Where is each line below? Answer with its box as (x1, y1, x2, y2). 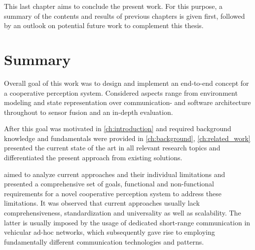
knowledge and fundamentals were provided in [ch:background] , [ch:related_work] (4, 133, 251, 143)
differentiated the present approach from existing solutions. (4, 152, 182, 163)
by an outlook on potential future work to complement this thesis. (4, 20, 204, 31)
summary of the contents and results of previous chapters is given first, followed (4, 10, 245, 21)
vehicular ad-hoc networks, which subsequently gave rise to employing (4, 227, 215, 237)
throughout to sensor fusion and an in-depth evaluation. (4, 107, 173, 117)
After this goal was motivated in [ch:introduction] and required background (4, 123, 231, 134)
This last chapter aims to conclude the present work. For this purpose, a (4, 1, 223, 11)
